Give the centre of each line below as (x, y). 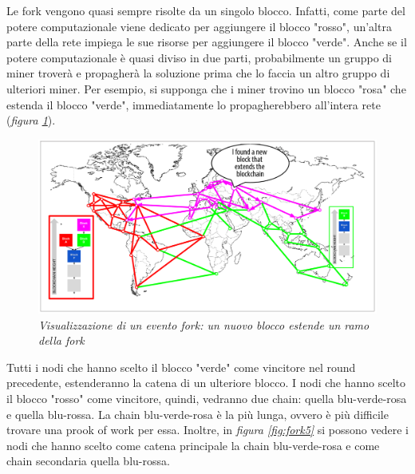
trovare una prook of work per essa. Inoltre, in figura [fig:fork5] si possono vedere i (208, 430)
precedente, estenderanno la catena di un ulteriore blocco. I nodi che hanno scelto (206, 383)
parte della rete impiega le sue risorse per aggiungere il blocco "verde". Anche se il (207, 42)
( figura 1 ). (31, 120)
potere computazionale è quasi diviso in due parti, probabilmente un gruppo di (199, 57)
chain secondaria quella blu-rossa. (88, 461)
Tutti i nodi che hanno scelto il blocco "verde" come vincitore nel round (181, 367)
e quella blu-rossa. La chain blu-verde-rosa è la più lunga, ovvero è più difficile (198, 414)
